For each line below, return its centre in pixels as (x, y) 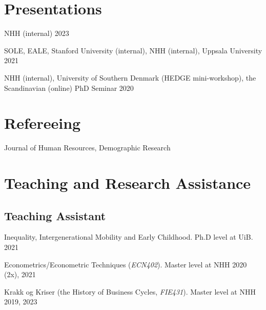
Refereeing (43, 123)
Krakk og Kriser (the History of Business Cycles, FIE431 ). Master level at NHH (130, 291)
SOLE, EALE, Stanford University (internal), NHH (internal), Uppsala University (133, 50)
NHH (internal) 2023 (37, 33)
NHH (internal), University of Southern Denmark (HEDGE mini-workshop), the (130, 77)
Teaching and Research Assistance (128, 183)
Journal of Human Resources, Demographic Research (87, 148)
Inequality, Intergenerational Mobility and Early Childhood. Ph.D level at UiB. (129, 237)
